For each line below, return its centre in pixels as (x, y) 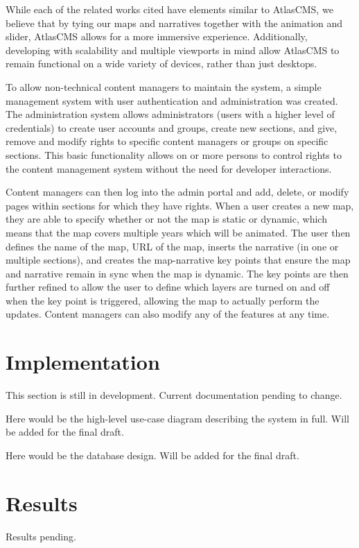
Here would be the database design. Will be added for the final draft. (152, 455)
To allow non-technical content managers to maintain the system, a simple (164, 86)
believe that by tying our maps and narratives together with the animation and (174, 23)
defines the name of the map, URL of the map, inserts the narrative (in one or (172, 246)
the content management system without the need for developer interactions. (169, 168)
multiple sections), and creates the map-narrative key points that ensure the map (178, 260)
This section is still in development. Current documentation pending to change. (174, 395)
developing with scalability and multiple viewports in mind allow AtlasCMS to (173, 50)
